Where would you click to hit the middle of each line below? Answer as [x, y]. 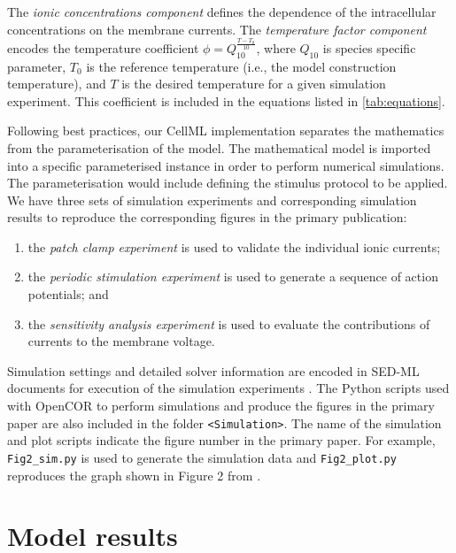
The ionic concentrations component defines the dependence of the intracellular [222, 12]
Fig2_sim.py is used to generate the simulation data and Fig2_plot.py [202, 457]
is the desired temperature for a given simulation [254, 84]
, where [276, 47]
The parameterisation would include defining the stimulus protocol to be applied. [228, 183]
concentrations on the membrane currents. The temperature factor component [217, 29]
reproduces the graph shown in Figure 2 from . [134, 475]
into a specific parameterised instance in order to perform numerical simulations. [226, 165]
